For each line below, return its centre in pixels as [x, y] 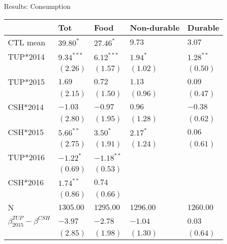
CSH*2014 [26, 106]
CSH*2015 [26, 132]
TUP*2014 [26, 56]
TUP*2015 [26, 81]
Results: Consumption [37, 6]
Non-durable [155, 27]
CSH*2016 [26, 182]
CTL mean [27, 42]
